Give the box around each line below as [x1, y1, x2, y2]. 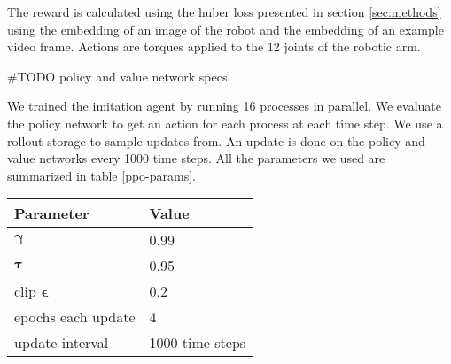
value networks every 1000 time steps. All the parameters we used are [7, 149, 385, 167]
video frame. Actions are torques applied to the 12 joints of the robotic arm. [7, 37, 421, 56]
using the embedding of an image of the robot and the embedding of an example [7, 19, 444, 38]
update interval [14, 332, 109, 353]
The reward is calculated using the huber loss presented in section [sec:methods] [7, 3, 441, 20]
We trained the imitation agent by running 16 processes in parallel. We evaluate [7, 97, 442, 115]
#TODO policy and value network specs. [7, 66, 231, 85]
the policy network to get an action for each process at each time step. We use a [7, 113, 443, 132]
